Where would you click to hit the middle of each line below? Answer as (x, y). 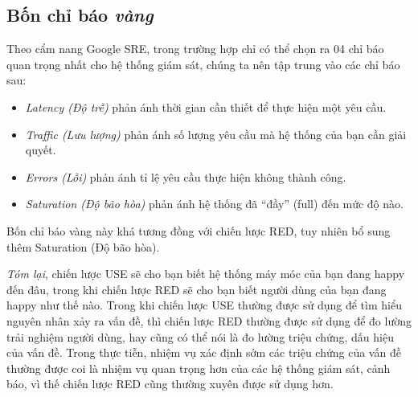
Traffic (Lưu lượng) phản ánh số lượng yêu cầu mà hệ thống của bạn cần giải (216, 134)
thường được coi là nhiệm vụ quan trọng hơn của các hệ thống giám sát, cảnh (199, 368)
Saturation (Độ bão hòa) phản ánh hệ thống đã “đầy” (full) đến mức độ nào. (214, 204)
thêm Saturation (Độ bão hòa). (83, 246)
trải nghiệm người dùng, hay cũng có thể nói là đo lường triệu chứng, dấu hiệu (200, 336)
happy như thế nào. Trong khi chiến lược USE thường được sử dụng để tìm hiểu (204, 305)
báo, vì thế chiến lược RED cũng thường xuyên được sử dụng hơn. (170, 384)
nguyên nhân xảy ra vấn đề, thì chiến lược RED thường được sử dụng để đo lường (209, 320)
